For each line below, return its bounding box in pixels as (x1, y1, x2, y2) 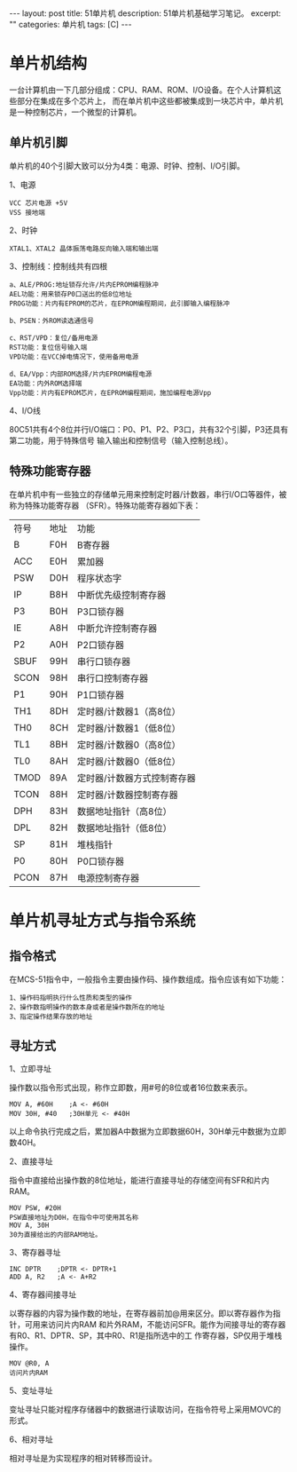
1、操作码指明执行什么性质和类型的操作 (9, 993, 133, 1002)
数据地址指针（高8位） (76, 805, 172, 818)
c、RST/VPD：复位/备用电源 (9, 333, 98, 343)
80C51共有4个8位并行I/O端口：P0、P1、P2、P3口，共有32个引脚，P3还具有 (9, 423, 289, 434)
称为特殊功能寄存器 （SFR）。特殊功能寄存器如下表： (9, 500, 201, 510)
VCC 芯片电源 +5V (9, 198, 68, 208)
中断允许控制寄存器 (76, 621, 158, 634)
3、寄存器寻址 (9, 1247, 61, 1258)
